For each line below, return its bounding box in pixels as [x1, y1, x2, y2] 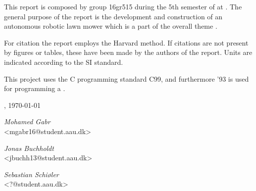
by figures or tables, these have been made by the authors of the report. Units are [4, 47, 253, 57]
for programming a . [4, 83, 65, 94]
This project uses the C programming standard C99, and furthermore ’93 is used [4, 73, 249, 84]
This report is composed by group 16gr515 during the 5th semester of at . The [4, 1, 242, 11]
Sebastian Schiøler [4, 169, 59, 179]
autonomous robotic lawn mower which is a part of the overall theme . [4, 21, 217, 31]
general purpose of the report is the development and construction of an [4, 11, 223, 21]
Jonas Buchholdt [4, 143, 54, 153]
